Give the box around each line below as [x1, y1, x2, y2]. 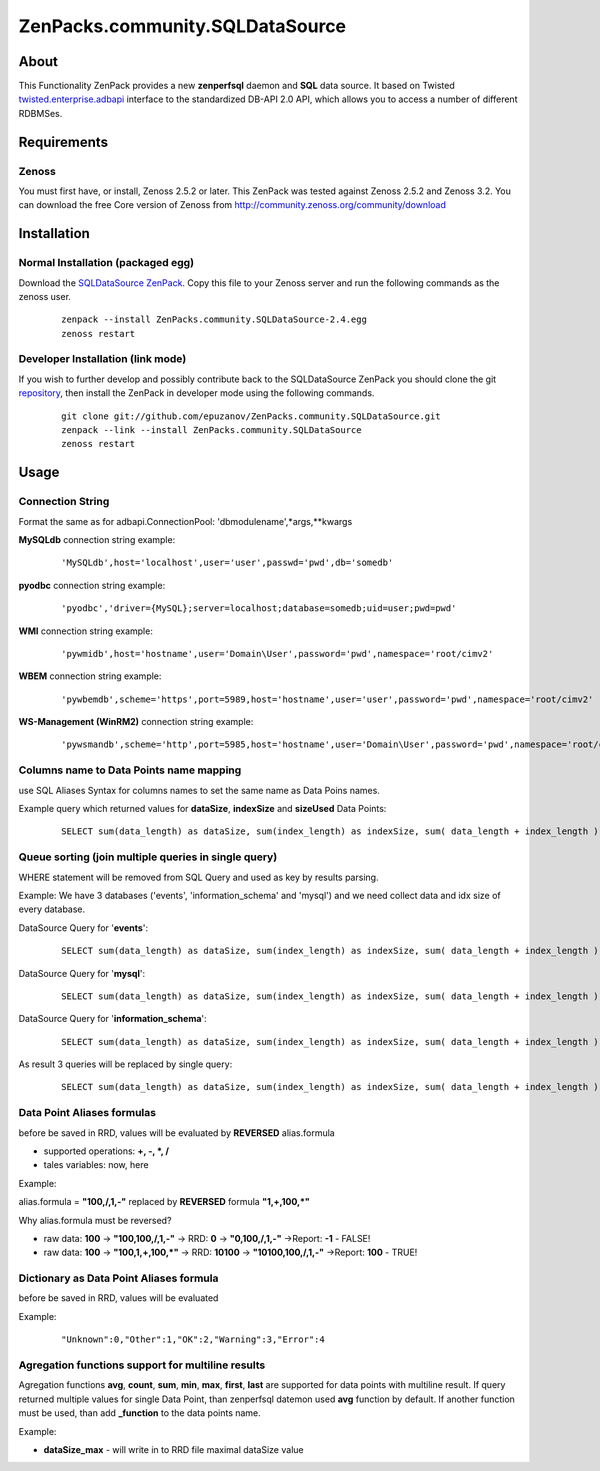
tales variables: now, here [43, 1159, 149, 1171]
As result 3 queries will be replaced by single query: [18, 1058, 233, 1070]
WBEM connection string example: [18, 670, 162, 682]
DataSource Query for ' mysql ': [18, 967, 145, 979]
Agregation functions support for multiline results [18, 1358, 266, 1372]
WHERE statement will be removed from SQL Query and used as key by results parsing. [18, 871, 379, 883]
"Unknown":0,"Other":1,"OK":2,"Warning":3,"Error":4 [61, 1334, 325, 1345]
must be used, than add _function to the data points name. [18, 1407, 262, 1419]
